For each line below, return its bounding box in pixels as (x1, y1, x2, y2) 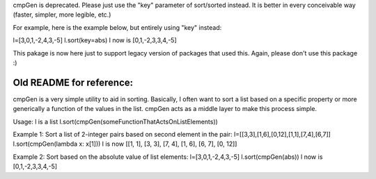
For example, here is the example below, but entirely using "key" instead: (13, 23, 222, 31)
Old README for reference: (13, 76, 134, 88)
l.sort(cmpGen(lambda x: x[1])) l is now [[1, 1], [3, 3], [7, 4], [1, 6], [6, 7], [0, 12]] (13, 139, 237, 148)
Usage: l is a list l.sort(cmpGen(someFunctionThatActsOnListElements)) (13, 117, 219, 126)
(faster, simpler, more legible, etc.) (13, 10, 111, 19)
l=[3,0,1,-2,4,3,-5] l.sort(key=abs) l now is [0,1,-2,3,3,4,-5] (13, 36, 177, 44)
